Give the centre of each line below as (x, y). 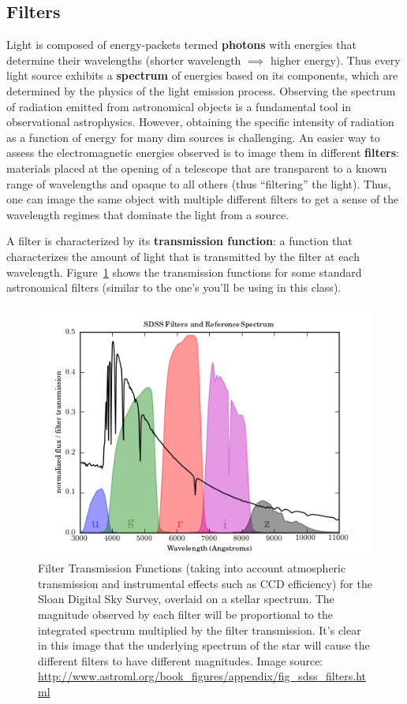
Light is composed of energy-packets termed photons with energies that (181, 45)
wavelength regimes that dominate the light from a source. (148, 214)
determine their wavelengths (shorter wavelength (124, 60)
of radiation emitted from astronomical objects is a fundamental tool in (179, 106)
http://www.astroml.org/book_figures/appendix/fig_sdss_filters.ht (202, 676)
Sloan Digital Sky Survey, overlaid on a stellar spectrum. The (186, 599)
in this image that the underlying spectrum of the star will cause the (204, 645)
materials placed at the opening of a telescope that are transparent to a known (197, 168)
